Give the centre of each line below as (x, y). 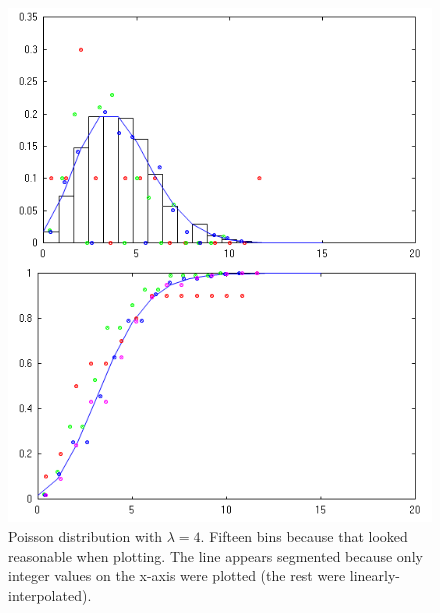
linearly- (374, 575)
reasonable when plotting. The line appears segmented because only (215, 555)
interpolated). (50, 594)
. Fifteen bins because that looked (304, 536)
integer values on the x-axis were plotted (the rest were (177, 575)
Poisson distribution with (85, 536)
